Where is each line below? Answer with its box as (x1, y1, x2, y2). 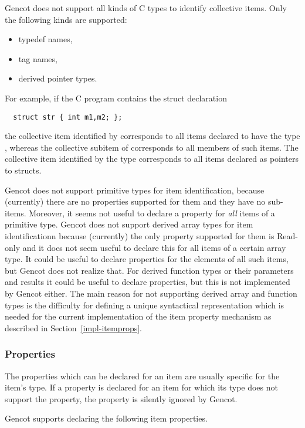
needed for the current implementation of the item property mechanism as (5, 310, 272, 322)
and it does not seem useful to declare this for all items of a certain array (22, 241, 286, 253)
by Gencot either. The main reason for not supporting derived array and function (5, 287, 297, 299)
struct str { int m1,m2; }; (13, 113, 123, 121)
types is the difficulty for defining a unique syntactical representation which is (5, 298, 284, 311)
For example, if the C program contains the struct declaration (5, 91, 227, 104)
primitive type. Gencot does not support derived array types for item (5, 218, 253, 230)
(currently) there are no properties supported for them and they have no (5, 195, 266, 208)
